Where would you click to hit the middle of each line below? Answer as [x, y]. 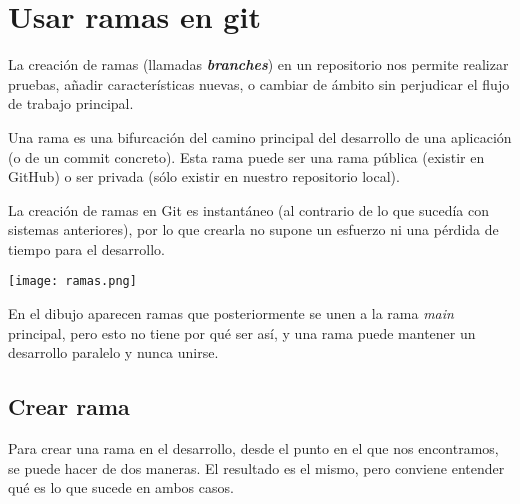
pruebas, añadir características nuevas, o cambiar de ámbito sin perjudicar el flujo [259, 83]
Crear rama [69, 406]
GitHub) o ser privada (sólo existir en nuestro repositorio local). [204, 176]
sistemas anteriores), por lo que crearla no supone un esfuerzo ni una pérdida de [253, 229]
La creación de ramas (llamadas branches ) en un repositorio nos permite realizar [258, 64]
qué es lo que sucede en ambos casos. [121, 487]
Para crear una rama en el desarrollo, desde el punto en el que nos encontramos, [253, 448]
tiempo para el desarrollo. [86, 248]
